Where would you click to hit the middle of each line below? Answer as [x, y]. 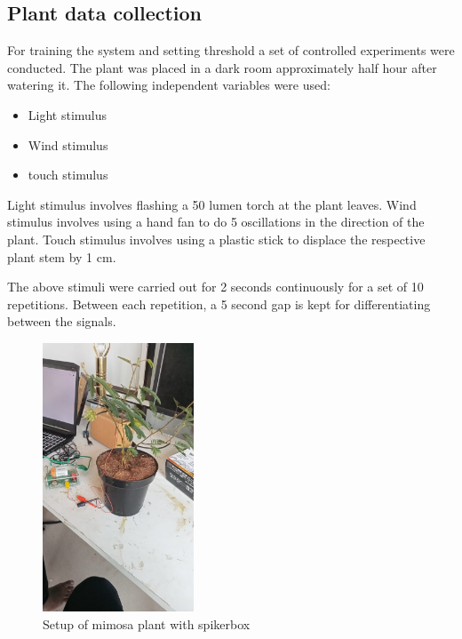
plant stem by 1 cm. [62, 256]
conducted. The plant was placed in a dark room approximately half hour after [222, 67]
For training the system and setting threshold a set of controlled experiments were [231, 50]
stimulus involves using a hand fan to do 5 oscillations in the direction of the [216, 222]
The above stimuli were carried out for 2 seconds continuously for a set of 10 [215, 287]
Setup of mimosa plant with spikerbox [147, 623]
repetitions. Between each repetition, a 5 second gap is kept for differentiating [219, 304]
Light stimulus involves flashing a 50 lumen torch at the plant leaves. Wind [212, 204]
